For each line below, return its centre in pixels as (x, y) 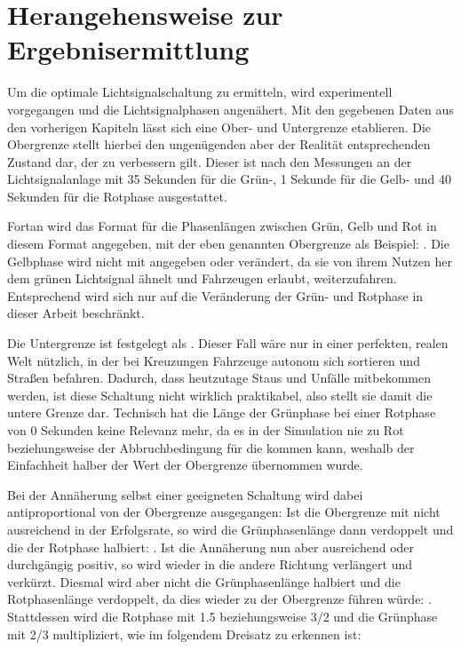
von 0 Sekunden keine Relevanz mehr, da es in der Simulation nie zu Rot (206, 430)
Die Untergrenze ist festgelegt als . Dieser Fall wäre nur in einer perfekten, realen (228, 343)
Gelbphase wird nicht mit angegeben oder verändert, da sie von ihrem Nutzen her (230, 261)
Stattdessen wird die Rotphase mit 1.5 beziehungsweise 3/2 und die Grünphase (223, 616)
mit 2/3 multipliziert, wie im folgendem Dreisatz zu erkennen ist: (184, 634)
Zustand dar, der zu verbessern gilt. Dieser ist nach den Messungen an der (210, 161)
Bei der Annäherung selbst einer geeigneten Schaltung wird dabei (185, 494)
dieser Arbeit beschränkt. (76, 313)
